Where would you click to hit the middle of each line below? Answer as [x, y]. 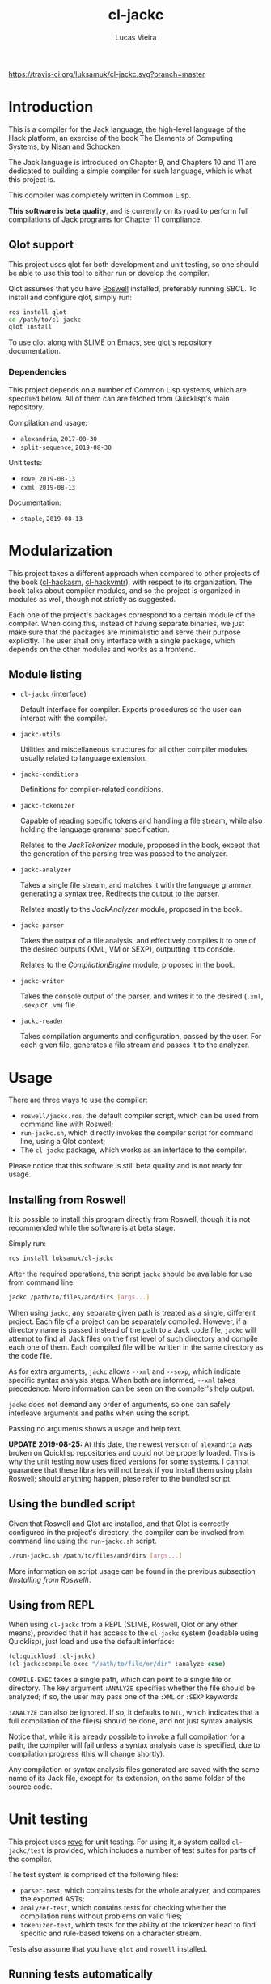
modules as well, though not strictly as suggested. [92, 599]
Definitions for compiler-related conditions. [92, 790]
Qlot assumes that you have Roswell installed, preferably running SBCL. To [133, 288]
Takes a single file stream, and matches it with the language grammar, [136, 885]
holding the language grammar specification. [95, 829]
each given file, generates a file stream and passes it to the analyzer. [135, 1045]
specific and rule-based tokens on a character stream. [111, 1933]
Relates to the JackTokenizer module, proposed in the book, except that [140, 845]
